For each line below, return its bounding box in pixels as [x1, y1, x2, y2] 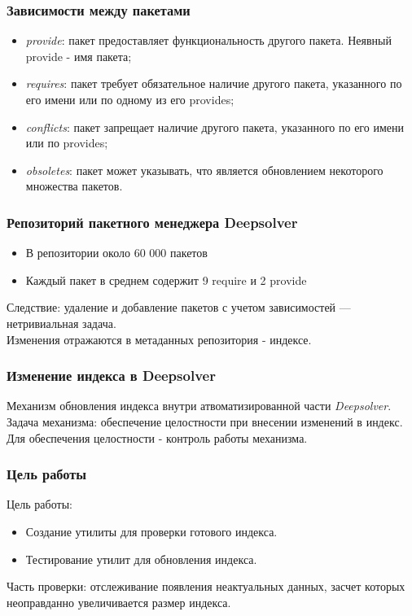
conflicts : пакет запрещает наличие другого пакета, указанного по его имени [25, 118, 404, 135]
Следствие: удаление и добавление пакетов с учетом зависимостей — [7, 299, 351, 316]
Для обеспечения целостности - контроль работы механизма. [7, 429, 308, 446]
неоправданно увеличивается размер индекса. [7, 593, 231, 610]
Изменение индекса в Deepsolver [7, 365, 216, 386]
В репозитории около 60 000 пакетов [25, 244, 208, 261]
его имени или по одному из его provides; [25, 91, 234, 107]
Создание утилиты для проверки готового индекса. [25, 522, 278, 540]
